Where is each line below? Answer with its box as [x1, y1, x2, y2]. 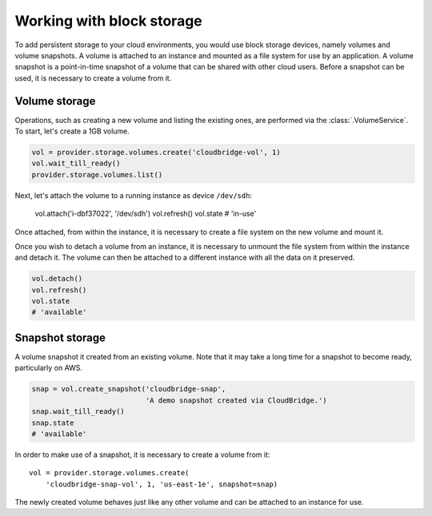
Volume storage [14, 94, 96, 108]
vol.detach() [31, 274, 83, 284]
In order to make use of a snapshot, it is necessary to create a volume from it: [14, 450, 270, 459]
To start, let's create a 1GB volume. [14, 126, 130, 136]
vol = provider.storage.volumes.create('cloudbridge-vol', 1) [31, 148, 281, 157]
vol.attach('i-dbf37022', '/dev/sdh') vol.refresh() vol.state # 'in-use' [34, 208, 257, 219]
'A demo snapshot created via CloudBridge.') [145, 395, 327, 405]
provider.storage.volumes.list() [31, 170, 163, 179]
